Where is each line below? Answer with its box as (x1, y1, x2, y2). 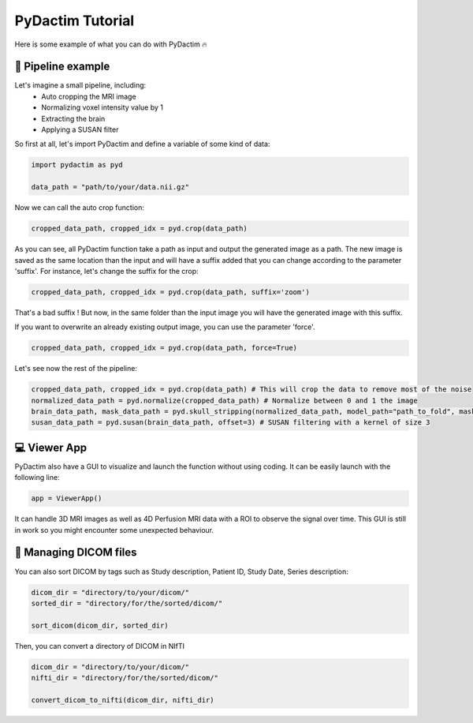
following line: (14, 473, 60, 482)
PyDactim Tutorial (14, 12, 135, 29)
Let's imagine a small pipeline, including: (14, 81, 147, 90)
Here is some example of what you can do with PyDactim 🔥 (14, 39, 208, 49)
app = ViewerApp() (31, 494, 102, 503)
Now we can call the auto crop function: (14, 203, 145, 212)
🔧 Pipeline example (14, 60, 110, 73)
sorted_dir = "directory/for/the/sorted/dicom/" (31, 598, 223, 608)
